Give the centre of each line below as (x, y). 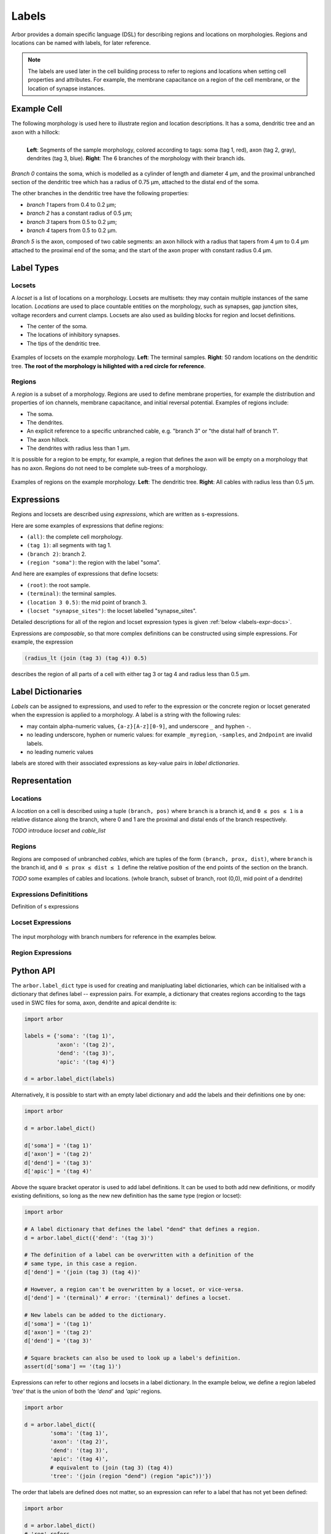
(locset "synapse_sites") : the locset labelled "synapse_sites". (112, 611)
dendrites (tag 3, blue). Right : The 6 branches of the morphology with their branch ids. (136, 158)
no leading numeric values (60, 752)
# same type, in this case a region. (81, 1263)
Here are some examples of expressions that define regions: (88, 525)
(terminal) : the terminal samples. (71, 594)
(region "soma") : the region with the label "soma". (93, 563)
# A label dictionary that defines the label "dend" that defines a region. (142, 1229)
